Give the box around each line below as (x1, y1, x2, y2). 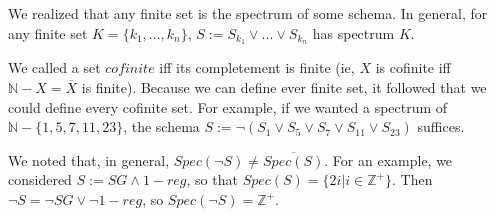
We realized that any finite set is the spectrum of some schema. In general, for (8, 3, 488, 23)
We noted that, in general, (8, 149, 170, 170)
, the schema (123, 116, 200, 137)
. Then (392, 169, 433, 190)
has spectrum (312, 22, 395, 43)
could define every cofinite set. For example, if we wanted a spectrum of (8, 96, 448, 117)
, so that (186, 169, 238, 190)
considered (8, 169, 72, 190)
